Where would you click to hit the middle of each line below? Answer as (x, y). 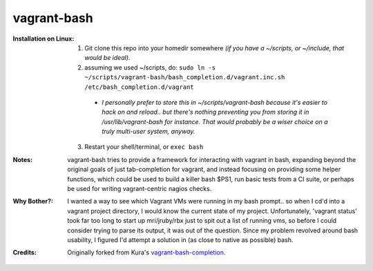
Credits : (25, 252)
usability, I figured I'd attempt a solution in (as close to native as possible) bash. (180, 240)
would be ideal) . (107, 58)
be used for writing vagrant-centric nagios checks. (140, 189)
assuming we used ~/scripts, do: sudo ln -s (150, 67)
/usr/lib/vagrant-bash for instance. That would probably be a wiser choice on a (215, 121)
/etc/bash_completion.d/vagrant (139, 87)
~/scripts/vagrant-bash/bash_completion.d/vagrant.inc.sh (185, 77)
